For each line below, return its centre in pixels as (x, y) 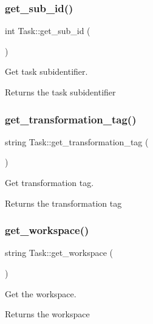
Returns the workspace (47, 314)
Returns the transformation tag (63, 203)
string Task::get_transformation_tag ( (77, 141)
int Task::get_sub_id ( (48, 31)
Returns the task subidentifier (60, 92)
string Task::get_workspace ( (59, 253)
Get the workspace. (41, 293)
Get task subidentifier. (46, 71)
